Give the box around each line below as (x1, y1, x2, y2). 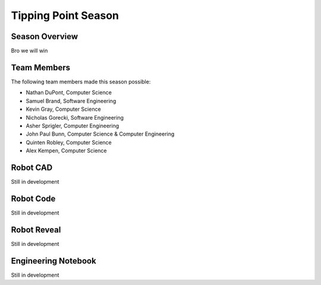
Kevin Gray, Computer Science (26, 105, 101, 113)
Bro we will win (11, 47, 48, 55)
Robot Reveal (11, 225, 61, 235)
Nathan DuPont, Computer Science (26, 89, 112, 96)
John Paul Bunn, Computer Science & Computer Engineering (26, 130, 175, 137)
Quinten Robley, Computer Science (26, 139, 112, 146)
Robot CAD (11, 162, 53, 172)
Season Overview (11, 31, 78, 41)
